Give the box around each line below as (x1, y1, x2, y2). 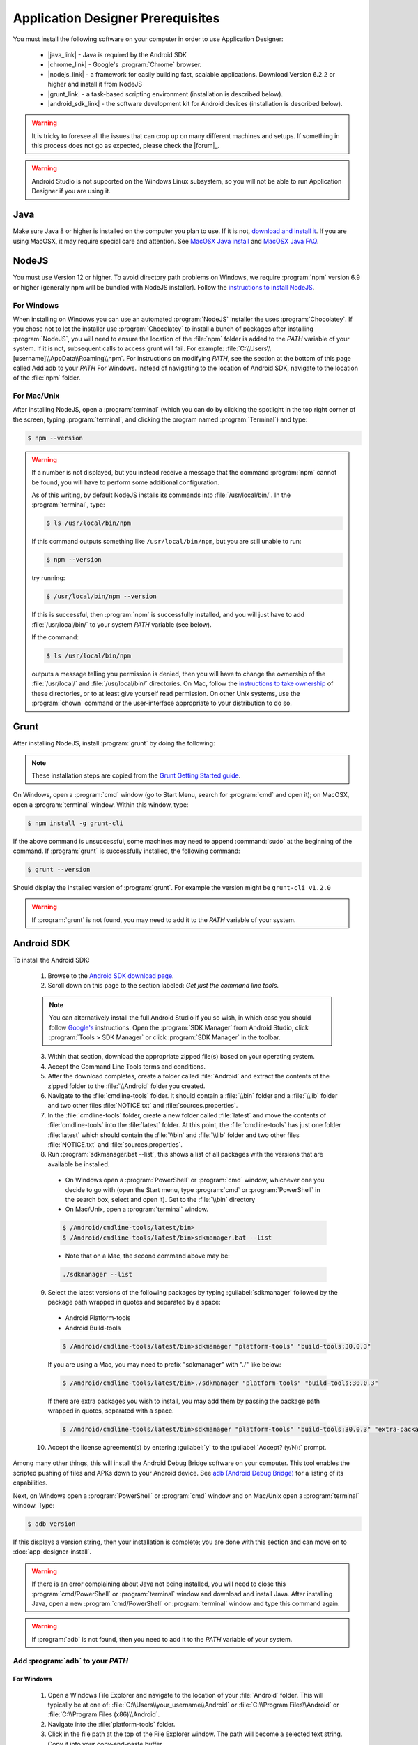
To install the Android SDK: (13, 956, 90, 964)
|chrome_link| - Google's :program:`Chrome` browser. (47, 60, 202, 69)
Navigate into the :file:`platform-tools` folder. (47, 1720, 176, 1728)
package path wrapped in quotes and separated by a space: (47, 1298, 221, 1306)
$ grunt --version (27, 866, 91, 874)
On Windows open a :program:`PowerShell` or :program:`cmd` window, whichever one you (65, 1176, 325, 1185)
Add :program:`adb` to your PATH (13, 1656, 129, 1665)
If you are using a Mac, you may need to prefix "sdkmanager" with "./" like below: (47, 1360, 281, 1368)
